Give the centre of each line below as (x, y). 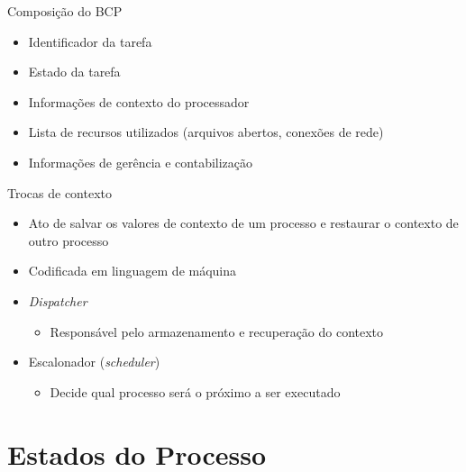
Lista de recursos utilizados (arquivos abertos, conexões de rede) (206, 132)
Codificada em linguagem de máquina (132, 271)
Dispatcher (58, 300)
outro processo (69, 240)
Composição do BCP (65, 11)
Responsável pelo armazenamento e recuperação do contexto (217, 331)
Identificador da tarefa (90, 41)
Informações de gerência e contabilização (141, 162)
